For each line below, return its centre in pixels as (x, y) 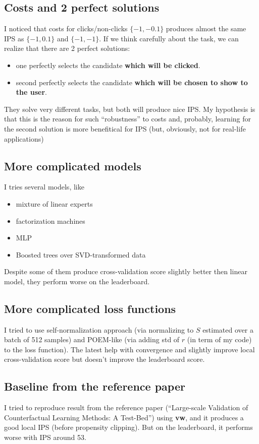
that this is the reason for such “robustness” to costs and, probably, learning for (128, 119)
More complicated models (73, 166)
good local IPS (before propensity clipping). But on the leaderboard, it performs (128, 427)
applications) (24, 138)
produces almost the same (206, 28)
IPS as (14, 38)
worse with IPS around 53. (45, 437)
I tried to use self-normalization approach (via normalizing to (99, 329)
